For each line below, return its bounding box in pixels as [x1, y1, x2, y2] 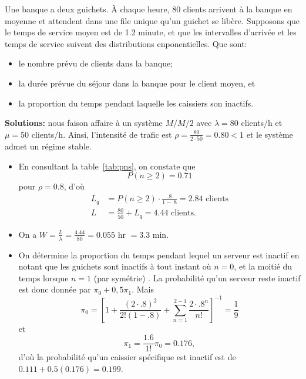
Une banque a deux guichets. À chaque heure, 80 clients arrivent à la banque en [5, 3, 292, 15]
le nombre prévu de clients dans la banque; [18, 57, 173, 69]
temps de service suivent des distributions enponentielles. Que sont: [5, 37, 247, 49]
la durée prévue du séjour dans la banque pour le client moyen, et [18, 77, 255, 89]
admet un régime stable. [5, 140, 92, 152]
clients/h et [241, 117, 283, 129]
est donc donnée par [18, 283, 91, 295]
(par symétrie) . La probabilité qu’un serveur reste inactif [93, 271, 301, 284]
